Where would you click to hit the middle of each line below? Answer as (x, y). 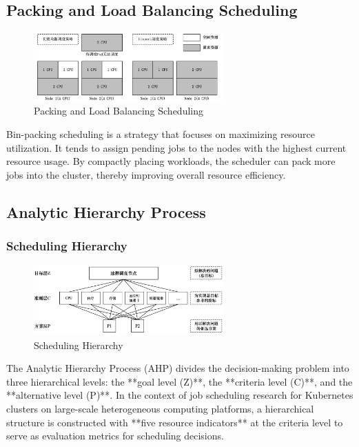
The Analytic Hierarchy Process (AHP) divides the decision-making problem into (178, 368)
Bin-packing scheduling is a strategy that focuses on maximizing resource (161, 133)
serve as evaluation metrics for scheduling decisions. (115, 436)
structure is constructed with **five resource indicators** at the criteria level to (175, 422)
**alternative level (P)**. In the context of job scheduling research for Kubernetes (180, 395)
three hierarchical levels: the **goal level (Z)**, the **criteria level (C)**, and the (179, 381)
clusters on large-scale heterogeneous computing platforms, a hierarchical (160, 409)
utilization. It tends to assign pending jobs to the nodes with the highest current (176, 147)
